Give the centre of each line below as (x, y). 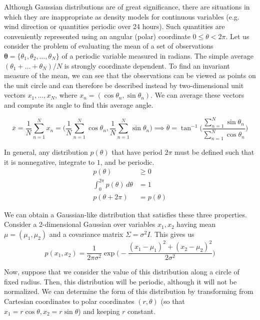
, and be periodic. (127, 162)
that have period (137, 152)
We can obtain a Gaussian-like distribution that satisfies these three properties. (125, 214)
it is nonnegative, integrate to (49, 162)
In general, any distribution (46, 152)
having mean (196, 224)
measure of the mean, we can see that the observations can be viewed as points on (130, 75)
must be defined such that (214, 152)
